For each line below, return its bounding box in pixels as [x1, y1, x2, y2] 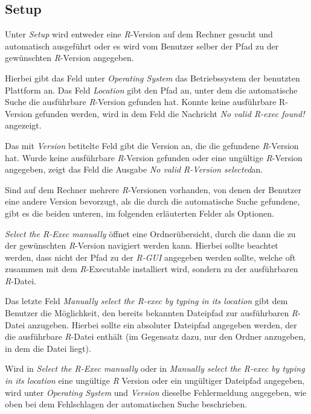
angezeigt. [5, 119, 42, 132]
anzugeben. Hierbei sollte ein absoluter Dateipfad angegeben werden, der [27, 318, 297, 331]
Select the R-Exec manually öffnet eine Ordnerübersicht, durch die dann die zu [5, 227, 296, 240]
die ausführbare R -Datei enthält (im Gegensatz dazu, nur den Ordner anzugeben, [5, 330, 306, 343]
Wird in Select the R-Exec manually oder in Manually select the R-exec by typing [5, 362, 305, 375]
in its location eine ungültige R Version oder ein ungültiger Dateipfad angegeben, [5, 374, 305, 387]
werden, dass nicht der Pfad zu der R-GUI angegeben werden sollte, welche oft [5, 250, 296, 263]
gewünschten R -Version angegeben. [5, 51, 134, 64]
